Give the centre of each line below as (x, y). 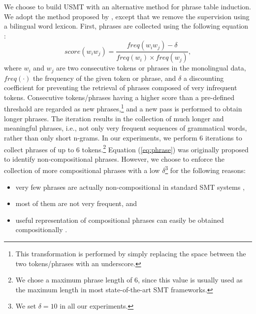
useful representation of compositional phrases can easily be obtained (120, 220)
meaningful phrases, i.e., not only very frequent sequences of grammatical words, (126, 128)
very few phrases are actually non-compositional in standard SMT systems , (130, 187)
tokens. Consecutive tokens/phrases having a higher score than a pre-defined (119, 97)
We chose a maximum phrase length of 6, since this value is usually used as (129, 280)
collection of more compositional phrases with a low (82, 170)
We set (26, 306)
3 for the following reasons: (205, 170)
